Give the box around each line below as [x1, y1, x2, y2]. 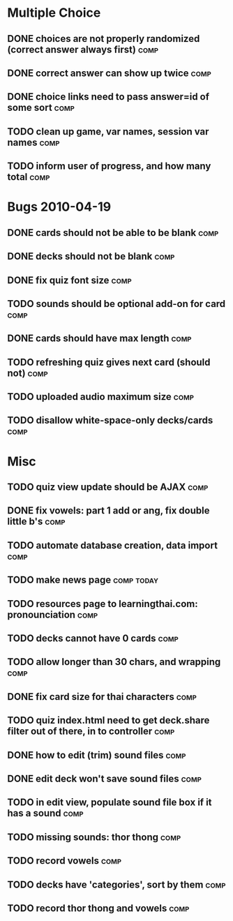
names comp [7, 136, 61, 148]
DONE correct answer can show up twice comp [7, 67, 211, 79]
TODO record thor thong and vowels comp [7, 902, 190, 914]
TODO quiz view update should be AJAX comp [7, 481, 209, 493]
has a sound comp [7, 807, 84, 819]
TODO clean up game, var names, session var [7, 126, 209, 137]
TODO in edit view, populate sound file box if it [7, 797, 212, 809]
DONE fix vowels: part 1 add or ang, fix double [7, 504, 210, 517]
